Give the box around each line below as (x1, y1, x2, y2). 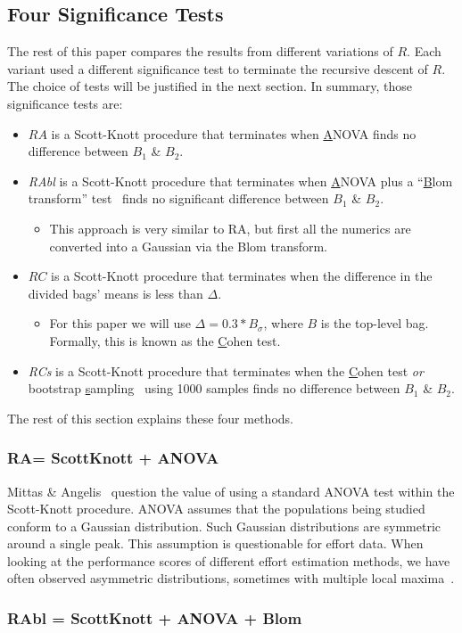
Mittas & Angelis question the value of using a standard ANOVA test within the (7, 481, 455, 500)
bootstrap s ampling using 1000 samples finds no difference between (28, 379, 400, 398)
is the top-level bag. (320, 314, 429, 333)
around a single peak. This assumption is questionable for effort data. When (7, 534, 424, 553)
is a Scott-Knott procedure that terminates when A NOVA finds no (51, 124, 417, 143)
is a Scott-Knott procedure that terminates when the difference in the (51, 267, 433, 285)
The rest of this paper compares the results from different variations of (7, 42, 393, 61)
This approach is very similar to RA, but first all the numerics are (49, 218, 411, 237)
